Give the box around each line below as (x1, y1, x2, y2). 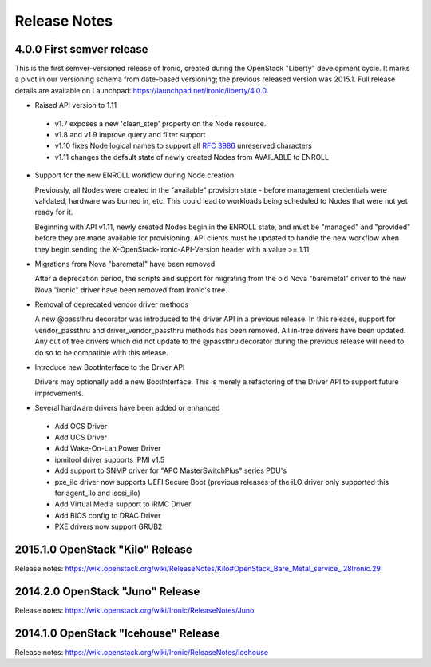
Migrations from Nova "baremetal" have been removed (34, 259, 215, 268)
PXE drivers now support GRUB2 (54, 522, 163, 531)
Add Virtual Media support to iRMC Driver (54, 499, 192, 509)
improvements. (34, 388, 84, 398)
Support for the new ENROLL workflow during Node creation (34, 170, 235, 180)
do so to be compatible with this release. (34, 347, 168, 357)
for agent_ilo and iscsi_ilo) (54, 488, 140, 498)
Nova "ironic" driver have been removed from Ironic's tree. (34, 284, 227, 295)
